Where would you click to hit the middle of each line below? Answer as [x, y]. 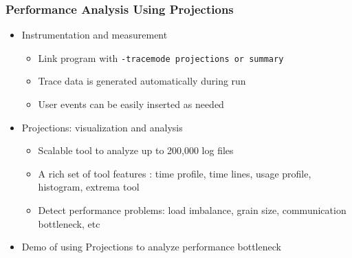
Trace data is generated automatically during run [142, 81]
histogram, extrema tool [89, 187]
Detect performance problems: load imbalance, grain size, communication [192, 210]
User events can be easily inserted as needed [131, 104]
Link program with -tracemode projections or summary [161, 57]
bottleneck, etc [69, 223]
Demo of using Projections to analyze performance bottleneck [151, 247]
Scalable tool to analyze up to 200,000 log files [136, 150]
